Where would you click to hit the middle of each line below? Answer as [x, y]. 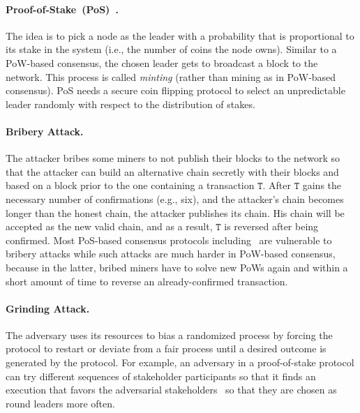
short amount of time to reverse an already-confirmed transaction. [147, 281]
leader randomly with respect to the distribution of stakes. [130, 104]
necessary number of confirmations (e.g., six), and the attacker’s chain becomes [175, 198]
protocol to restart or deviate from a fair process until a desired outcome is [166, 348]
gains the [322, 185]
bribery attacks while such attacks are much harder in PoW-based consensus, [171, 254]
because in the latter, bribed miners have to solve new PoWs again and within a [177, 267]
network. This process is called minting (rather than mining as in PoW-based [171, 76]
